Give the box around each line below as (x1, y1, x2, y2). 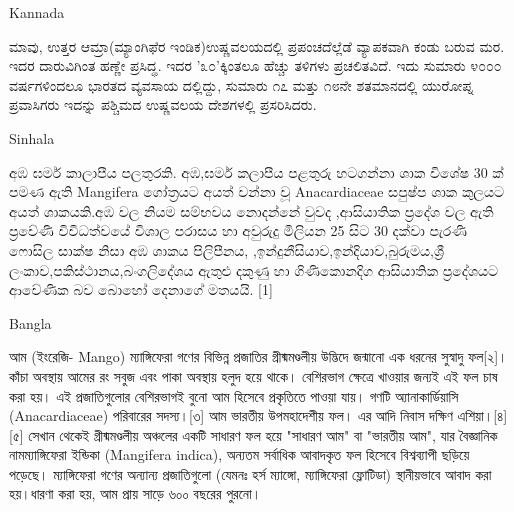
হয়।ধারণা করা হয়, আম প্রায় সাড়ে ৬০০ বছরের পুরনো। (9, 483, 262, 504)
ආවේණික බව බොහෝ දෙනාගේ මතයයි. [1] (9, 279, 273, 300)
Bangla (9, 312, 52, 333)
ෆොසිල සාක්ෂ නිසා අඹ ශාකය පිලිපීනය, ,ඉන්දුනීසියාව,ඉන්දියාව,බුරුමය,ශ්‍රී (9, 239, 444, 260)
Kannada (9, 2, 65, 22)
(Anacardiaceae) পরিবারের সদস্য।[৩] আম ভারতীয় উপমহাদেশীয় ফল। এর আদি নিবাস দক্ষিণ (9, 405, 453, 426)
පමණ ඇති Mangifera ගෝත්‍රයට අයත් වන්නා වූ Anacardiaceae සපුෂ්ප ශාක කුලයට (9, 181, 505, 202)
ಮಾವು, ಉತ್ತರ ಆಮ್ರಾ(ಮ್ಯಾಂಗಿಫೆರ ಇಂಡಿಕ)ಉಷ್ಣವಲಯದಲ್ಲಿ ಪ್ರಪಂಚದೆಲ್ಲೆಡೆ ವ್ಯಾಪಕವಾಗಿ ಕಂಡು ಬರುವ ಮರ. (9, 35, 505, 56)
